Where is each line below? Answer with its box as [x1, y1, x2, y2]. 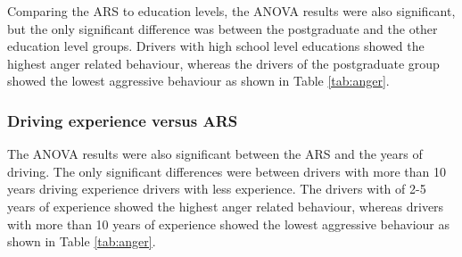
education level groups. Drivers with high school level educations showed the [7, 37, 425, 55]
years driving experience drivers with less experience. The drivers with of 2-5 [7, 179, 426, 198]
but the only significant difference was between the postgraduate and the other [7, 19, 438, 37]
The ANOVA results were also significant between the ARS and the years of [7, 145, 423, 163]
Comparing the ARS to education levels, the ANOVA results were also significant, [7, 2, 456, 20]
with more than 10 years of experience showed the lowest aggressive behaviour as [7, 214, 450, 233]
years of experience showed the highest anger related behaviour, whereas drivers [7, 196, 444, 215]
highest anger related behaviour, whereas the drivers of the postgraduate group [7, 54, 440, 72]
